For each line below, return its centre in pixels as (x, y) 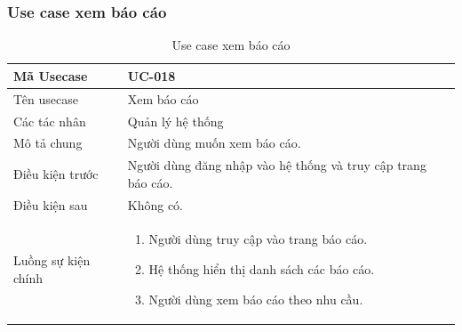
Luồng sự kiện (52, 260)
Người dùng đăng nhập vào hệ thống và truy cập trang (277, 165)
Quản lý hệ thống (175, 121)
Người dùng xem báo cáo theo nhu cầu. (256, 299)
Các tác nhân (50, 121)
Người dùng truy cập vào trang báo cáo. (258, 239)
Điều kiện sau (51, 204)
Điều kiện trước (56, 173)
